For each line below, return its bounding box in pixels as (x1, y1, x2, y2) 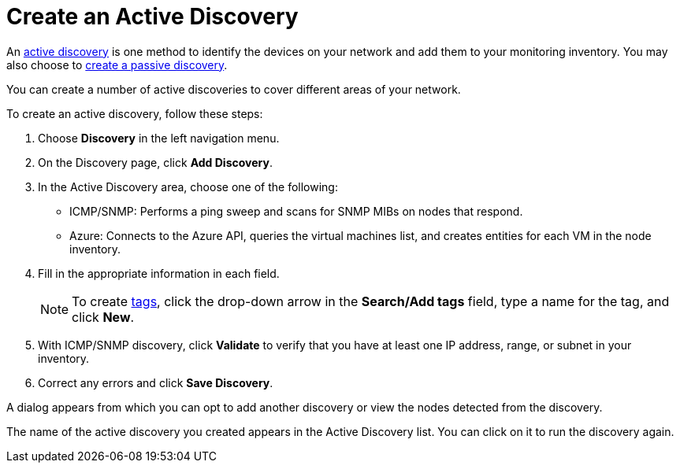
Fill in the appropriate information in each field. (38, 266, 280, 280)
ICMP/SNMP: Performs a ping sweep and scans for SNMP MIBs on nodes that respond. (69, 204, 523, 218)
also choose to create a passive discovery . (6, 57, 228, 72)
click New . (72, 308, 135, 325)
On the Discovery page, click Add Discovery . (38, 155, 273, 169)
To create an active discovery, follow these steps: (6, 106, 263, 120)
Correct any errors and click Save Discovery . (38, 375, 273, 390)
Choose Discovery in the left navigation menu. (38, 131, 280, 145)
